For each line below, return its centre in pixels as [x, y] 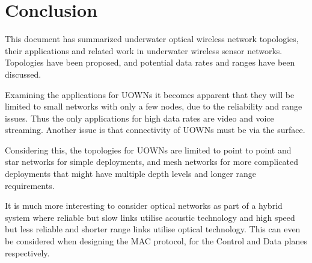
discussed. [23, 74]
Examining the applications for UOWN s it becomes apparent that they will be [150, 94]
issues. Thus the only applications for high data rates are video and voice [139, 118]
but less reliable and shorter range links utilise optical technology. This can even [153, 229]
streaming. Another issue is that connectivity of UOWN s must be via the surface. [155, 130]
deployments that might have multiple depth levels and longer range [130, 174]
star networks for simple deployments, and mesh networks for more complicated [151, 162]
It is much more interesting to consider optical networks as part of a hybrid [144, 206]
